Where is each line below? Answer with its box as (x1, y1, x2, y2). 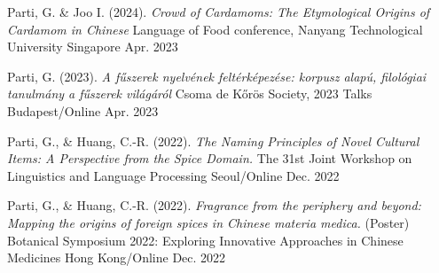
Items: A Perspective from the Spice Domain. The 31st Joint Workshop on (7, 149, 412, 168)
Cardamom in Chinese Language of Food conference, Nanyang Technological (7, 19, 423, 38)
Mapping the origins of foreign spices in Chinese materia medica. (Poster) (7, 213, 410, 231)
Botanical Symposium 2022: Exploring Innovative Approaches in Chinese (7, 230, 404, 249)
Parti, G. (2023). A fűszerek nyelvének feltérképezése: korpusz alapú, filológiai (7, 66, 427, 85)
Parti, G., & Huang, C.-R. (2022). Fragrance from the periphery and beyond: (7, 196, 421, 214)
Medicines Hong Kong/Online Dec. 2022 (7, 248, 226, 267)
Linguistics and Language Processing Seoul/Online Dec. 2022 (7, 166, 340, 184)
